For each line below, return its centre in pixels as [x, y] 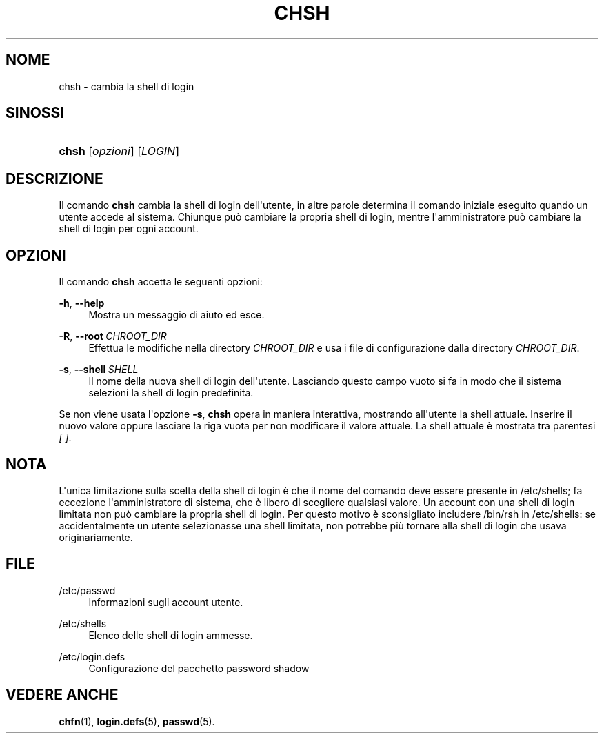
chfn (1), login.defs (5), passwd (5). [137, 721]
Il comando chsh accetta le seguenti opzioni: [161, 282]
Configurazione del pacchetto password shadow [199, 668]
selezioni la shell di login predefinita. [171, 393]
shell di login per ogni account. [129, 229]
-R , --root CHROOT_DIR [113, 336]
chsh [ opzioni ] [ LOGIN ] [119, 151]
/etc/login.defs [92, 656]
